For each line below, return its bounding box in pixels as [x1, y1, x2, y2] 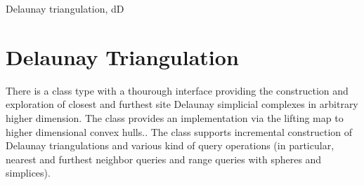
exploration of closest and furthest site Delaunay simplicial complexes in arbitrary [6, 97, 358, 111]
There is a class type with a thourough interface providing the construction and [6, 83, 349, 97]
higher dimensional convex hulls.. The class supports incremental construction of [6, 124, 353, 139]
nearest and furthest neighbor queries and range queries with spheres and [6, 151, 322, 166]
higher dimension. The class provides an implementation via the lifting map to [6, 110, 344, 125]
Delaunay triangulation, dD [6, 1, 124, 15]
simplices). [6, 165, 51, 180]
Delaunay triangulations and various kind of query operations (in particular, [6, 138, 334, 153]
